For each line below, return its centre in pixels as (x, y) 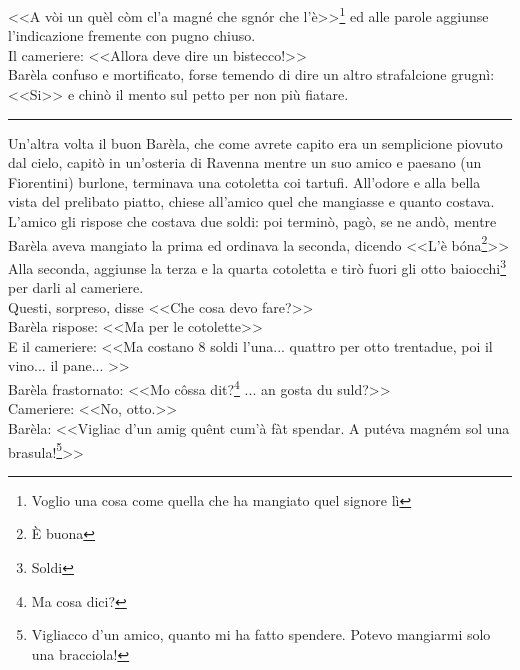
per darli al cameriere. (76, 287)
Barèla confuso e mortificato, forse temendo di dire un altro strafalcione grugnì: (251, 74)
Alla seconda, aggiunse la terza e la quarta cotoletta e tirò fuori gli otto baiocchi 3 (257, 266)
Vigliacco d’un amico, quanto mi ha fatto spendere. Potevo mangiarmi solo (261, 634)
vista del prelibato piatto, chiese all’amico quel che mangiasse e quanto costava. (251, 201)
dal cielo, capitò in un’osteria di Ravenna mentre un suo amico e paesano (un (245, 162)
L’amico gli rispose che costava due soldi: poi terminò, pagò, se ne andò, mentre (252, 221)
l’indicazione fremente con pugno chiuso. (132, 35)
